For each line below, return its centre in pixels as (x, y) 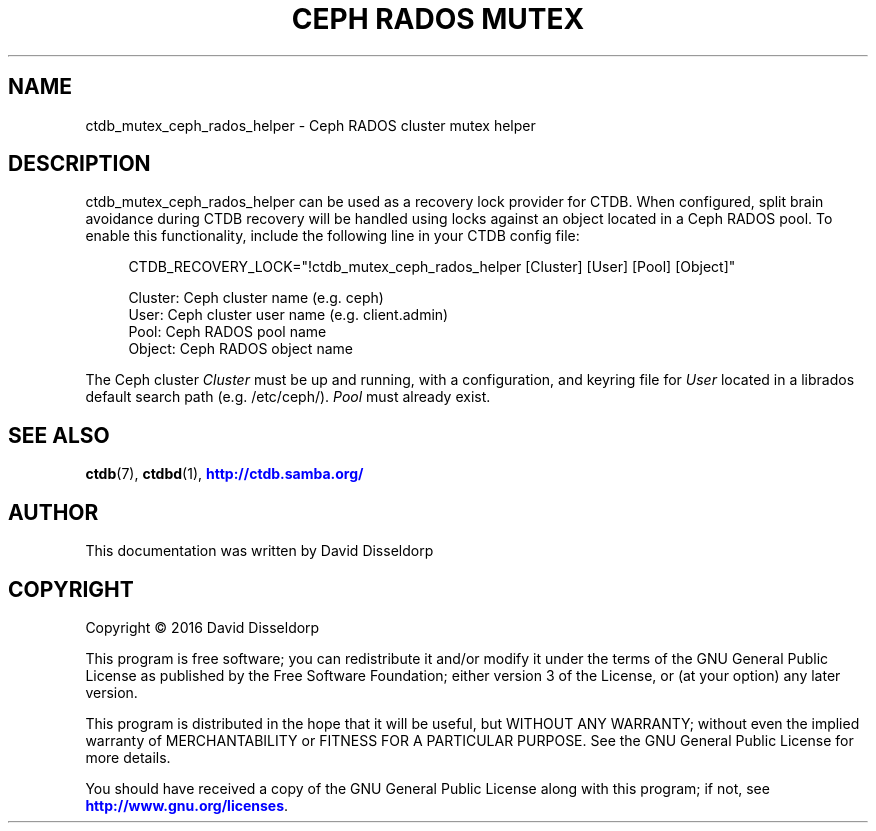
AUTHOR (53, 512)
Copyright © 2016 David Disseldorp (202, 627)
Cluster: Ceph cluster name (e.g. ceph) (256, 298)
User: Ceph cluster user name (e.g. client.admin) (288, 315)
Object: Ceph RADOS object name (240, 349)
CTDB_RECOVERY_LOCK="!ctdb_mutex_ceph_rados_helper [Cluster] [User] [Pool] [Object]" (432, 267)
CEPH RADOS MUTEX (438, 19)
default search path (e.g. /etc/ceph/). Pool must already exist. (288, 397)
